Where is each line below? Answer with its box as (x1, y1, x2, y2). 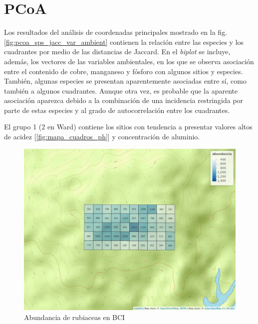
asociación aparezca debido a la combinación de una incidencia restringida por (4, 95, 244, 106)
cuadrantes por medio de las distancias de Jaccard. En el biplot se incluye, (4, 46, 231, 57)
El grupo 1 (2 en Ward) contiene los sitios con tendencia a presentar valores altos (4, 121, 253, 132)
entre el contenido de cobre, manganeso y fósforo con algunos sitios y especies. (4, 66, 243, 76)
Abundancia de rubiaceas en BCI (24, 312, 125, 323)
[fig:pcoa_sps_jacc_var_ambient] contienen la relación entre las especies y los (4, 36, 244, 47)
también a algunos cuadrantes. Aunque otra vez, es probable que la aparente (4, 85, 238, 96)
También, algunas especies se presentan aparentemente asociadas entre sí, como (4, 76, 247, 86)
